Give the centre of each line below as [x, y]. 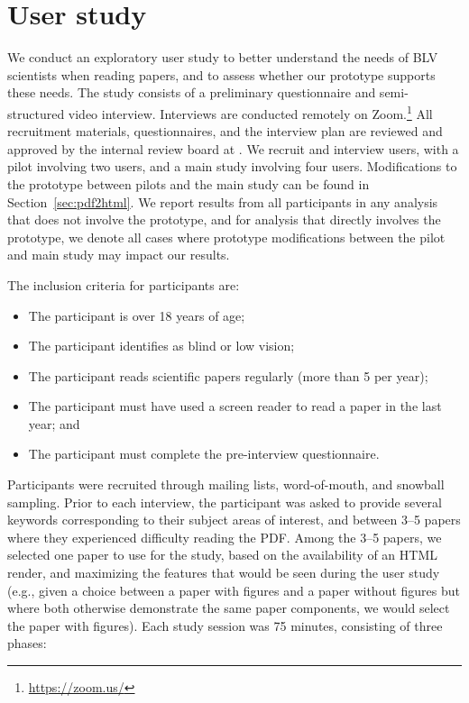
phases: [27, 643]
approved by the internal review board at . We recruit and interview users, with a [233, 148]
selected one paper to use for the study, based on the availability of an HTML [222, 555]
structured [36, 113]
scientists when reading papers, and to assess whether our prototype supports [221, 74]
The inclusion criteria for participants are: [124, 284]
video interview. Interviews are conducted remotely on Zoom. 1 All [250, 112]
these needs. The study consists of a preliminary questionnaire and [192, 92]
